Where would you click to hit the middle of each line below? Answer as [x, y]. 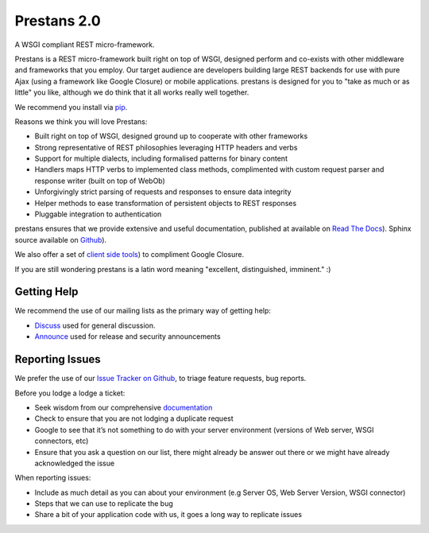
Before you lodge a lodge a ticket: [70, 393]
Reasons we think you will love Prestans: [81, 121]
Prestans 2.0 [58, 21]
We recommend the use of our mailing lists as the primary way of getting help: [143, 311]
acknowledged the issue [75, 463]
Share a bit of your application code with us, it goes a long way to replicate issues [168, 515]
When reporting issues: [53, 478]
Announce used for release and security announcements [128, 337]
